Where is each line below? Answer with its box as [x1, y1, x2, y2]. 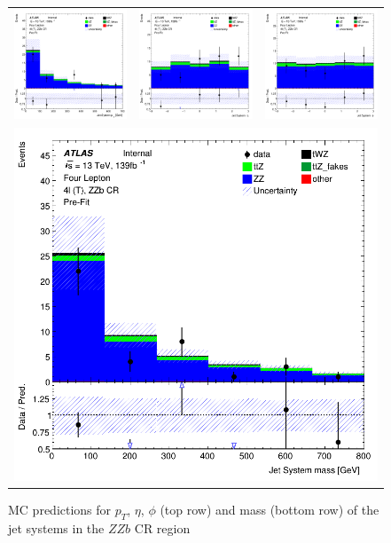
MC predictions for [8, 500, 112, 518]
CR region [134, 518, 191, 537]
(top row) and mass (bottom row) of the [160, 500, 379, 518]
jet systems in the [8, 518, 105, 537]
